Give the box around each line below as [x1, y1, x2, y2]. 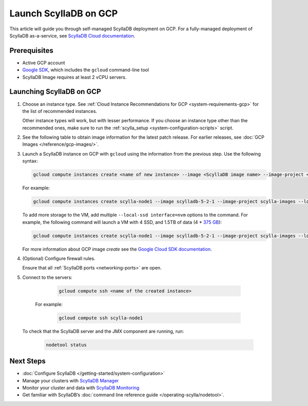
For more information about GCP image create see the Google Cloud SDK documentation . [22, 246, 212, 252]
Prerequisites [9, 46, 53, 55]
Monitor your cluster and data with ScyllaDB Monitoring [22, 384, 140, 391]
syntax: [22, 158, 38, 164]
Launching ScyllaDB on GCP [9, 87, 101, 96]
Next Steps [9, 357, 46, 365]
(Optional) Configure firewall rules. [22, 255, 95, 261]
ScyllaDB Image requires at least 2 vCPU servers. [22, 74, 127, 80]
